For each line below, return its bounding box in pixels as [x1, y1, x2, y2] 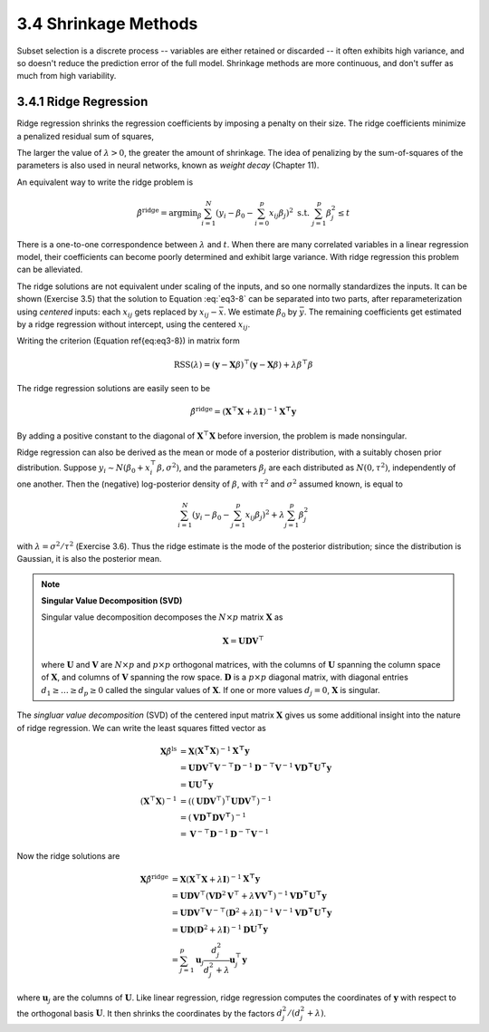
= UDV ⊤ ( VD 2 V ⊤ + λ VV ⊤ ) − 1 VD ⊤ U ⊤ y [171, 889, 327, 901]
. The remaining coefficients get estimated [303, 306, 462, 317]
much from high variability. [16, 71, 117, 82]
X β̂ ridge [139, 873, 169, 884]
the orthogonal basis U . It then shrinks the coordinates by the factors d [16, 1008, 283, 1018]
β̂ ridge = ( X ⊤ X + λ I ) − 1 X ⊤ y [190, 404, 297, 417]
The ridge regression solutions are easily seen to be [16, 383, 211, 394]
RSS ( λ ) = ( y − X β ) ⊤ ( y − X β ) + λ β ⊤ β [173, 358, 313, 370]
